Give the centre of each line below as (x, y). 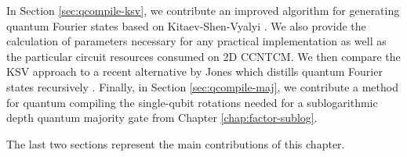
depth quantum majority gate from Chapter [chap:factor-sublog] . (162, 118)
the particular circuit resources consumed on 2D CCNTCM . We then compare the (203, 56)
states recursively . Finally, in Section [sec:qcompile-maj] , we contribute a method (202, 86)
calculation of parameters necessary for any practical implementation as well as (196, 41)
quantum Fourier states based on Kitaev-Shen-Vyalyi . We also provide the (186, 25)
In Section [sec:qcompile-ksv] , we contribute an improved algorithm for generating (203, 10)
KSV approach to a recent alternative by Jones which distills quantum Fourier (194, 71)
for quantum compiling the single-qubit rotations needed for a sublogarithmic (192, 102)
